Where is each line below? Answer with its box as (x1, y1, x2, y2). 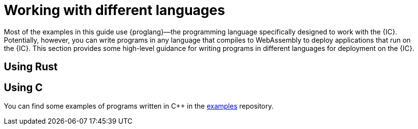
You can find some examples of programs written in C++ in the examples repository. (4, 102, 274, 111)
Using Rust (4, 61, 58, 73)
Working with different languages (4, 2, 225, 18)
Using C (4, 81, 43, 94)
